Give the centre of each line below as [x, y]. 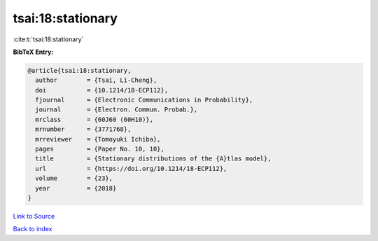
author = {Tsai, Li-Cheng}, [96, 80]
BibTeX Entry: [33, 52]
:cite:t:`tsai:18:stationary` [48, 39]
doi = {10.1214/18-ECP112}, [101, 90]
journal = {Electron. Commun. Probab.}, [117, 110]
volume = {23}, [74, 178]
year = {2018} [76, 188]
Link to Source [34, 216]
